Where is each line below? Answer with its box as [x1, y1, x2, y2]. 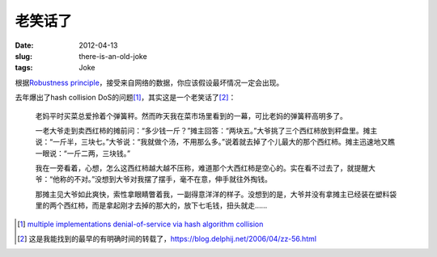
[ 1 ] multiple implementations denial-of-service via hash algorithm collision [17, 219, 264, 229]
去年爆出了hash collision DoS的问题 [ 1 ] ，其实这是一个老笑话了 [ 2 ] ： [15, 93, 236, 103]
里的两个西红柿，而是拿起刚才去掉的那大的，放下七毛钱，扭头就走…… [35, 200, 268, 210]
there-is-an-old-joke [78, 51, 147, 61]
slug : [15, 51, 32, 61]
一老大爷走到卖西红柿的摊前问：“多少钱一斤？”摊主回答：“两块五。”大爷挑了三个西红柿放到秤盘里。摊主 [35, 125, 378, 135]
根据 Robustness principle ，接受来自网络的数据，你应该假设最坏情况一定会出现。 [15, 78, 284, 87]
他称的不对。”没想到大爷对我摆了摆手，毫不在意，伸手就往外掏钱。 [53, 175, 273, 184]
